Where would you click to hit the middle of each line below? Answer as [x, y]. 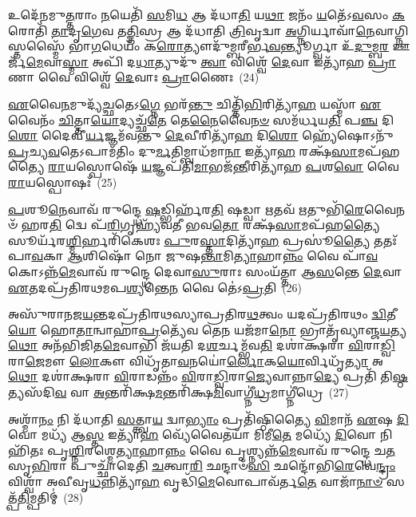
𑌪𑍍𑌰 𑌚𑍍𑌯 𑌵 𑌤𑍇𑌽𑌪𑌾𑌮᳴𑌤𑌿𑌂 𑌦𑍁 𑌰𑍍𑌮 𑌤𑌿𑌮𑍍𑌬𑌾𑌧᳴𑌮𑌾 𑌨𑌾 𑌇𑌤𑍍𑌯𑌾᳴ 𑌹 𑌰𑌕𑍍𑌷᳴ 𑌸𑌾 [183, 150]
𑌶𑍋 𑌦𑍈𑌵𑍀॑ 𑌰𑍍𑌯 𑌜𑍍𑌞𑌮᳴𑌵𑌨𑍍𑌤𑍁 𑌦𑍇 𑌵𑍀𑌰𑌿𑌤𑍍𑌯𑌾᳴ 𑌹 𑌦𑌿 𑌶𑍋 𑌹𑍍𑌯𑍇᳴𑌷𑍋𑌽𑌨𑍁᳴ [201, 135]
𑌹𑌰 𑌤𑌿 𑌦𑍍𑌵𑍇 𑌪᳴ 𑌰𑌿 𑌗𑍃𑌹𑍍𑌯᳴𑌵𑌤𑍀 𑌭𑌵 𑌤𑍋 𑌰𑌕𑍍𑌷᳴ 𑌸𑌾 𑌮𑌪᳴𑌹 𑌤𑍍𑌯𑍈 [200, 225]
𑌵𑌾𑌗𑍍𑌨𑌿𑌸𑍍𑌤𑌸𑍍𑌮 [392, 30]
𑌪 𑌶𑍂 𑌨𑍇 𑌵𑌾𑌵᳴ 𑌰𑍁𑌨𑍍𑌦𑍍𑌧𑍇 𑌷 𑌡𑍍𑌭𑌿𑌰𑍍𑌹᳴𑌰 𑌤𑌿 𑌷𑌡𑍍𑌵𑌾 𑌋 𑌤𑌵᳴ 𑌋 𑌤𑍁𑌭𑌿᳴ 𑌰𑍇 [186, 209]
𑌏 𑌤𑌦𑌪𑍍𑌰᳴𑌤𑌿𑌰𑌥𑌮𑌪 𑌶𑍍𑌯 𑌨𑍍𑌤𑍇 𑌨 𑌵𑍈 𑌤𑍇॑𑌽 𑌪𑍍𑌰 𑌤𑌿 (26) [155, 287]
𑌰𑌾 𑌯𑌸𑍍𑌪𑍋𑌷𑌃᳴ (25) [63, 182]
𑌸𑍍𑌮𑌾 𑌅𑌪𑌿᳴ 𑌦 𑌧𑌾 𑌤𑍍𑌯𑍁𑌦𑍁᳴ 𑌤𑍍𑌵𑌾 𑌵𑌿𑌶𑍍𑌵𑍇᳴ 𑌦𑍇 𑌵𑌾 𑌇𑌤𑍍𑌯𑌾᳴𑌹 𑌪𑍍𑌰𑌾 [230, 61]
